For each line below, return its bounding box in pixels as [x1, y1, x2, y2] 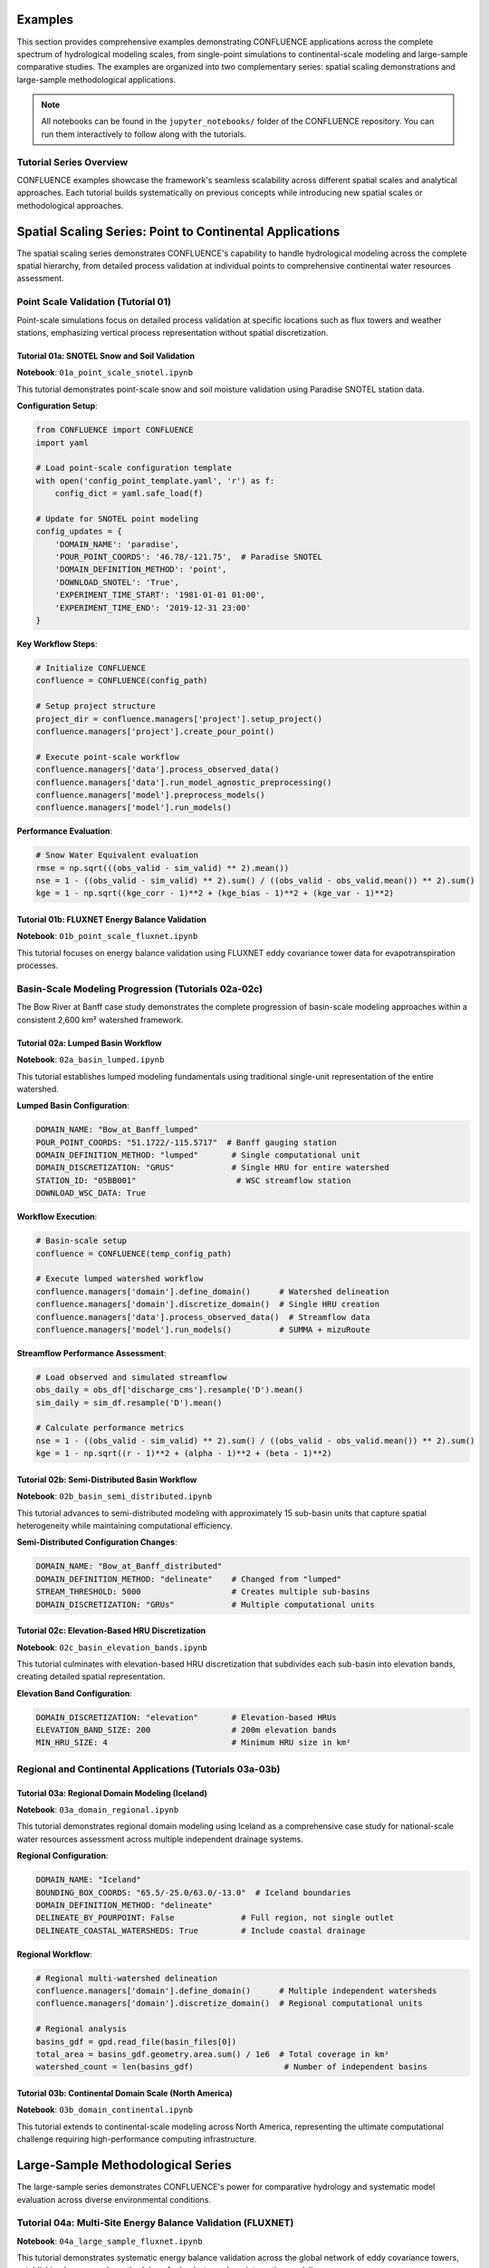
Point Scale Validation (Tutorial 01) [16, 296, 172, 308]
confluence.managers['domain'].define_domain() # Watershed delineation [35, 1286, 389, 1296]
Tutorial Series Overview [16, 155, 129, 168]
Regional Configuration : [16, 1851, 109, 1862]
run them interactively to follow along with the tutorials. [41, 128, 246, 140]
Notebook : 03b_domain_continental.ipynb [16, 2105, 194, 2116]
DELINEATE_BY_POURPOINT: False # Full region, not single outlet [35, 1912, 394, 1923]
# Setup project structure [35, 701, 156, 711]
